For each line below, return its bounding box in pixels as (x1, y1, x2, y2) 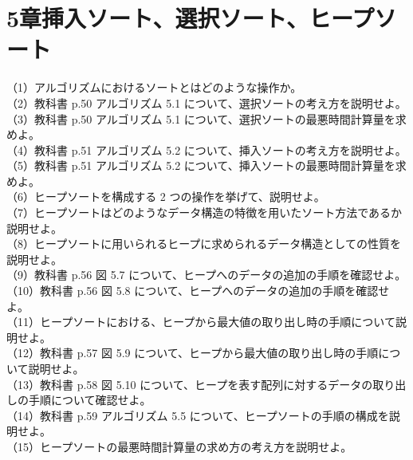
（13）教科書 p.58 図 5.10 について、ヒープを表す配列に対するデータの (6, 375, 373, 392)
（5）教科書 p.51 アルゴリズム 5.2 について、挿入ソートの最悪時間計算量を (6, 157, 395, 174)
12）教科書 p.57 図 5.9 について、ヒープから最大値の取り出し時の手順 (17, 344, 379, 361)
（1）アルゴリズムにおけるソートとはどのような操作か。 (6, 79, 302, 96)
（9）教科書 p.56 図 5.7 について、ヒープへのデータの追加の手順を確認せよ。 (6, 266, 407, 283)
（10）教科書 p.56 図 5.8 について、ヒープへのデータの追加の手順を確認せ (6, 282, 390, 299)
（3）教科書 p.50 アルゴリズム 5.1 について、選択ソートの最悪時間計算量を (6, 110, 395, 127)
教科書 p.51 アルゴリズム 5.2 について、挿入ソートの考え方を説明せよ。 (33, 141, 407, 158)
